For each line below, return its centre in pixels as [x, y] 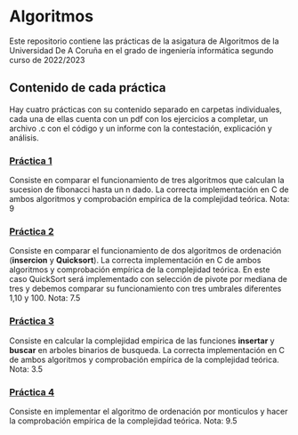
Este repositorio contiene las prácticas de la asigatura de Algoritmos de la [144, 41]
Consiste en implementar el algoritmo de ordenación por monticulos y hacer [149, 411]
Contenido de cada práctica [88, 88]
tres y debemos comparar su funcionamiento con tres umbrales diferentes [145, 289]
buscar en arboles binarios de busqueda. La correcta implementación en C [147, 350]
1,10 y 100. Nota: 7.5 [45, 298]
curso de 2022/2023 [47, 60]
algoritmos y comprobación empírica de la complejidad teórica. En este [140, 270]
